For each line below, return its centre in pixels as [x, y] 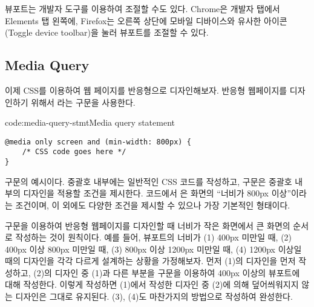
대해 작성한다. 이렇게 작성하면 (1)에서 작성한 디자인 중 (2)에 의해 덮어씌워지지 [152, 284]
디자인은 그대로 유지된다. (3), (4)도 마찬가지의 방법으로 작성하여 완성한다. [154, 296]
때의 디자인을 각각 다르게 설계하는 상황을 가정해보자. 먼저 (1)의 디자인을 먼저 [150, 261]
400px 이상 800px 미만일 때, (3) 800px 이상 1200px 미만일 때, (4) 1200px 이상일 [153, 249]
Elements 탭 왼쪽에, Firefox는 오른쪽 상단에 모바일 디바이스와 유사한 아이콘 [146, 20]
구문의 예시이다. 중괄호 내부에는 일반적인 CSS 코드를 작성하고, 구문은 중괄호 [149, 181]
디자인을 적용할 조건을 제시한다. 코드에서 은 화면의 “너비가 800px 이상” [157, 193]
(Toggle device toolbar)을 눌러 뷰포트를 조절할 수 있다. [107, 32]
